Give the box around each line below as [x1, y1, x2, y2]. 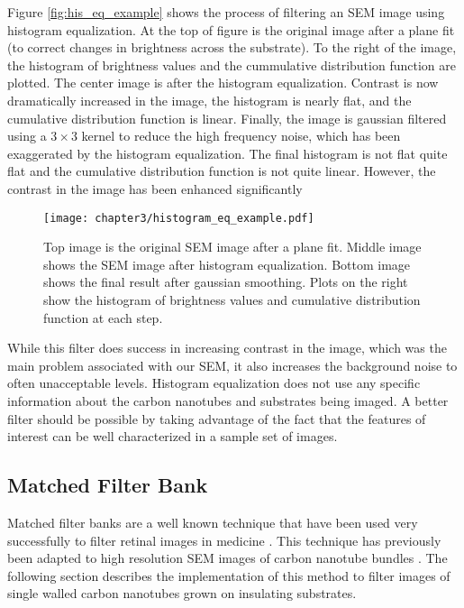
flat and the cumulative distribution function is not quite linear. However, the [7, 161, 436, 180]
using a [7, 126, 47, 145]
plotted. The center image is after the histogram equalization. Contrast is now [7, 73, 439, 92]
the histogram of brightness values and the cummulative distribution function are [7, 55, 456, 74]
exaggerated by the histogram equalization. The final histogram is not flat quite [7, 143, 448, 162]
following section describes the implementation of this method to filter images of [7, 566, 450, 585]
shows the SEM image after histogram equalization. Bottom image [43, 254, 411, 273]
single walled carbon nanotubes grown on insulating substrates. [7, 584, 357, 603]
